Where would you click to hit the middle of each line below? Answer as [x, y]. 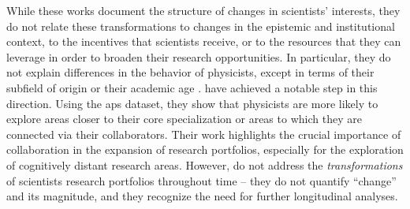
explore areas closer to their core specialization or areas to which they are [184, 119]
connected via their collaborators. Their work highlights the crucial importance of [204, 134]
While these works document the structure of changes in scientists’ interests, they [203, 10]
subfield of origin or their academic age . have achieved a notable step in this [192, 87]
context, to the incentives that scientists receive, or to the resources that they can [204, 41]
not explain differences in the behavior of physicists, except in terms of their [190, 72]
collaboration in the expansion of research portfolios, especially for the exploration [205, 149]
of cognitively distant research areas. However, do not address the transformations [205, 164]
